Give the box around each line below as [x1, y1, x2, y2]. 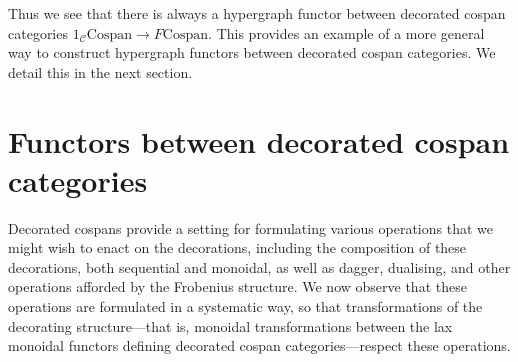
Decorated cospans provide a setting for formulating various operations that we [8, 217, 493, 238]
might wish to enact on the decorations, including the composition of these [8, 237, 467, 258]
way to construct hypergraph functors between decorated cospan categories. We [8, 42, 496, 63]
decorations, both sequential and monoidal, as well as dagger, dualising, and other [8, 256, 511, 277]
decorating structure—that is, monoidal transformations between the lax [8, 315, 453, 336]
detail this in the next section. [8, 61, 193, 82]
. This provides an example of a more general [208, 22, 485, 43]
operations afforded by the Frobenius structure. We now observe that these [8, 276, 467, 297]
